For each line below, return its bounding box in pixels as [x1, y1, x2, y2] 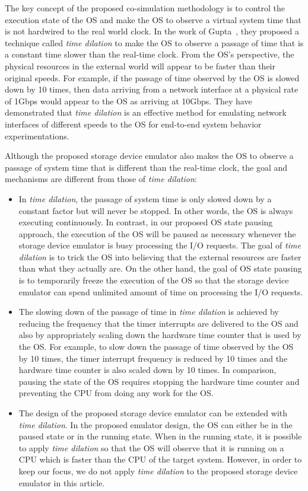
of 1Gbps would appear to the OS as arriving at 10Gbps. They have [5, 94, 252, 107]
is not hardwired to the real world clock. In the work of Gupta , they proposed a [5, 25, 299, 37]
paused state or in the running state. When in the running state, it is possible [18, 430, 302, 442]
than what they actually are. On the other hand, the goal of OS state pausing [18, 262, 302, 275]
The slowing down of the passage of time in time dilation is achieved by [18, 305, 279, 318]
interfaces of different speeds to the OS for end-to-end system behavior [5, 117, 262, 130]
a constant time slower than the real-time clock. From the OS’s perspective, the [5, 48, 294, 60]
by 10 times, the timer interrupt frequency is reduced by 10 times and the [18, 352, 288, 364]
